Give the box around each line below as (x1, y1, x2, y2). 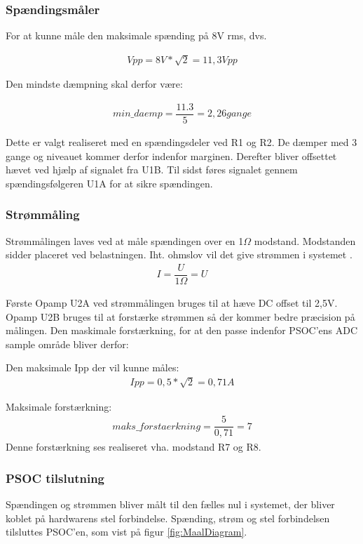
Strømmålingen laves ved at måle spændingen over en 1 (6, 233, 244, 248)
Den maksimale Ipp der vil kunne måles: (6, 360, 179, 375)
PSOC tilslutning (6, 469, 105, 486)
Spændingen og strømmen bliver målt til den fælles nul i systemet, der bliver (6, 497, 335, 511)
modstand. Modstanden (254, 233, 356, 248)
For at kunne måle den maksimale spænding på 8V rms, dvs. (6, 28, 267, 43)
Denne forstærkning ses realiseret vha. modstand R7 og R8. (6, 439, 261, 454)
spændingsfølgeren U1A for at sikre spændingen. (6, 175, 213, 190)
